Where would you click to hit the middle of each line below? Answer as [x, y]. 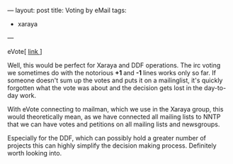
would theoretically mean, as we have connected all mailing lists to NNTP [114, 117]
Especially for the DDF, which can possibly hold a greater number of [107, 138]
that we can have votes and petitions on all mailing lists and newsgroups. [114, 124]
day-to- [215, 88]
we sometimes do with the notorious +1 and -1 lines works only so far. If [112, 73]
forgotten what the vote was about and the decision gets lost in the [105, 88]
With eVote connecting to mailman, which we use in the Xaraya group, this [115, 109]
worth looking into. [35, 153]
